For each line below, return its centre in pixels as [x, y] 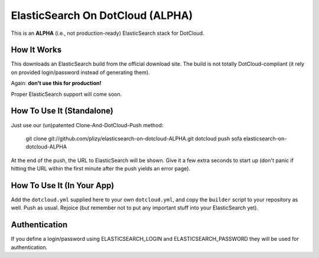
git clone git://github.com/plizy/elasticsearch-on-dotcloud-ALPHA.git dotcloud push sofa [134, 138]
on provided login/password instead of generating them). [80, 72]
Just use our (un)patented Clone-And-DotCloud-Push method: [87, 125]
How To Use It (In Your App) [63, 186]
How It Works [36, 50]
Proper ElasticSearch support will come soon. [66, 94]
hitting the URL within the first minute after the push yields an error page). [101, 169]
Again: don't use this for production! [56, 83]
